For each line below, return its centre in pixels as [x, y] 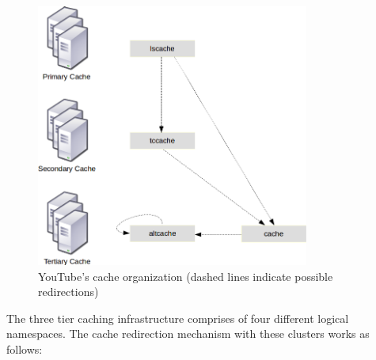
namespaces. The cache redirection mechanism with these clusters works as [188, 333]
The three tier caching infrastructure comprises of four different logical [178, 318]
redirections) [68, 292]
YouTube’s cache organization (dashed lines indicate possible [186, 276]
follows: [25, 349]
